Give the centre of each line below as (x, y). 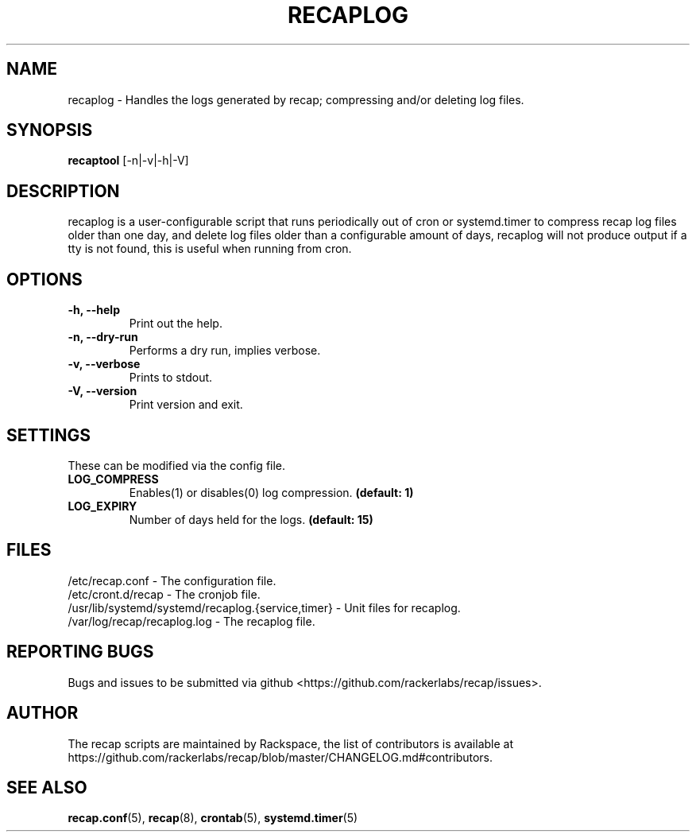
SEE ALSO (47, 787)
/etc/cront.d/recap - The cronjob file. (164, 594)
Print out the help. (176, 324)
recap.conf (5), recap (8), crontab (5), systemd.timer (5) (213, 818)
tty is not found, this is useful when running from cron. (210, 249)
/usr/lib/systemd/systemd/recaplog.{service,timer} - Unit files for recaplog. (264, 607)
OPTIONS (44, 279)
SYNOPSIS (50, 130)
